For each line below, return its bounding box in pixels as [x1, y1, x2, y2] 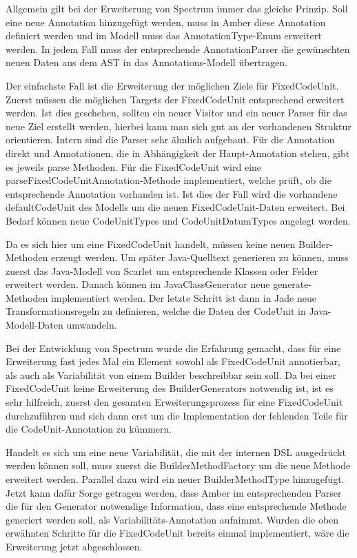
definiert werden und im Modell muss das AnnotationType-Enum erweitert [6, 28, 322, 43]
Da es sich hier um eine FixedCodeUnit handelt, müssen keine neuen [6, 236, 296, 251]
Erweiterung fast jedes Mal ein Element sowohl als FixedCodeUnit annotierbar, [6, 354, 341, 369]
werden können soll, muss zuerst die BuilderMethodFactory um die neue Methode [6, 458, 351, 473]
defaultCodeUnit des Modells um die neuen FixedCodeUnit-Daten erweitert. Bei [6, 200, 345, 214]
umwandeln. [66, 318, 117, 332]
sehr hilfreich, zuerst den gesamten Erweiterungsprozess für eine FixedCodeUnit [6, 395, 343, 409]
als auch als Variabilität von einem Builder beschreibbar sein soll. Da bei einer [6, 367, 337, 382]
